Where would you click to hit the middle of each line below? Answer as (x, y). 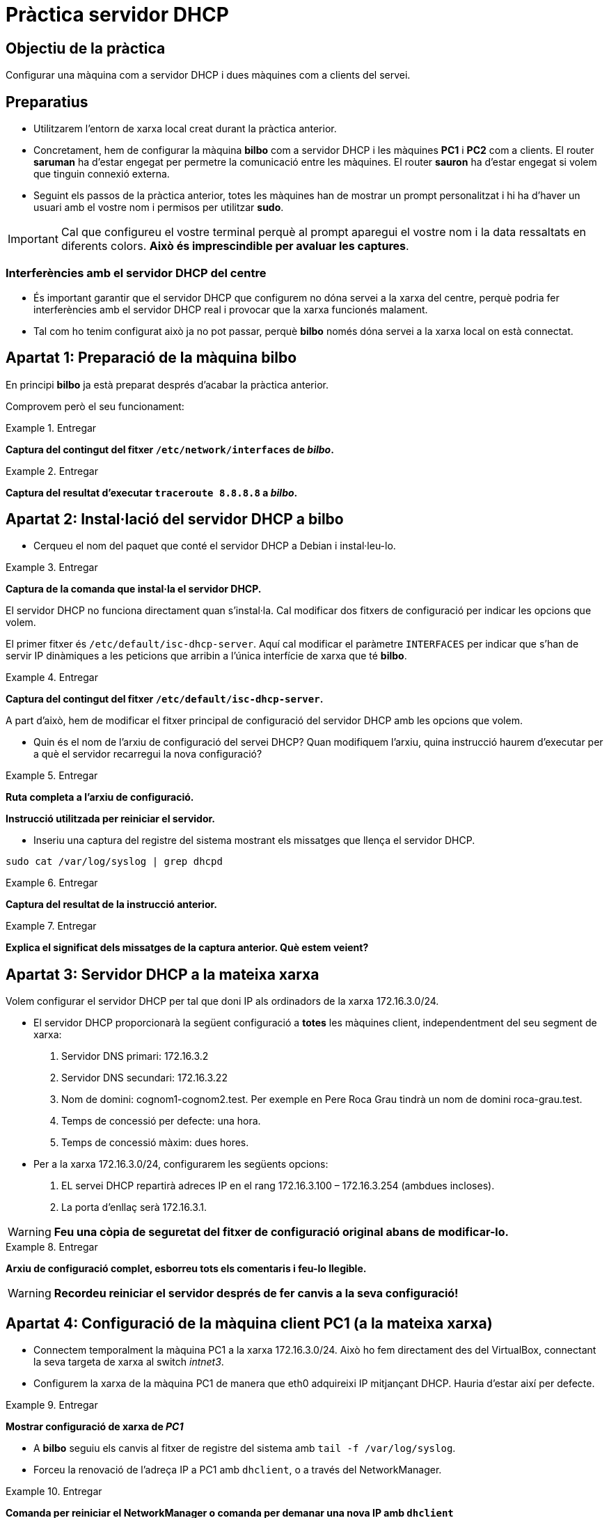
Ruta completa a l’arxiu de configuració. (100, 797)
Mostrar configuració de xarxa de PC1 (95, 1427)
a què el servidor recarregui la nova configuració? (148, 754)
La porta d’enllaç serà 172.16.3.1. (134, 1207)
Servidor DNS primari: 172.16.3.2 (135, 1056)
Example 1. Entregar (51, 428)
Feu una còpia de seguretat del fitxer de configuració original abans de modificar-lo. (281, 1232)
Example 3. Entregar (52, 568)
